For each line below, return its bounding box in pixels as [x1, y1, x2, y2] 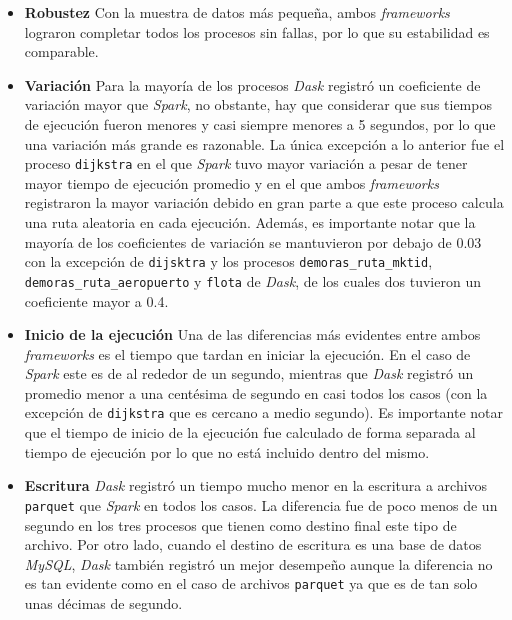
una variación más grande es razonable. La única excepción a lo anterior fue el [24, 133, 505, 154]
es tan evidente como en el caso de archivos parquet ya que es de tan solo [24, 573, 478, 594]
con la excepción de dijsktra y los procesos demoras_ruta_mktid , [24, 251, 433, 272]
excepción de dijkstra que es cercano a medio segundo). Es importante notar [24, 402, 503, 423]
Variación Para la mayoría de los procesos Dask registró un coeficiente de [24, 74, 481, 95]
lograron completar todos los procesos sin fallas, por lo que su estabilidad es [24, 21, 490, 42]
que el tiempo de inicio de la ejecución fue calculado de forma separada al [24, 422, 476, 443]
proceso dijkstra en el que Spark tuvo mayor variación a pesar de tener [24, 153, 468, 174]
